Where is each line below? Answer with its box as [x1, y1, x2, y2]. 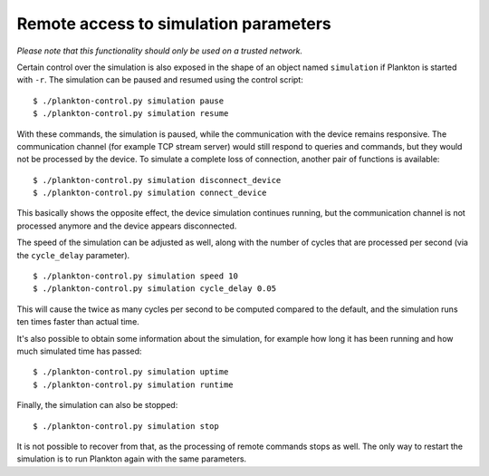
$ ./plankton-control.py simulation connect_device [33, 188, 267, 199]
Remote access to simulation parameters [16, 14, 332, 34]
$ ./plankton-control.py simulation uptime [33, 367, 229, 377]
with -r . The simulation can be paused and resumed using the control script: [16, 74, 303, 85]
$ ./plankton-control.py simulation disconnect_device [33, 175, 282, 185]
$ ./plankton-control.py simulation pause [33, 95, 225, 106]
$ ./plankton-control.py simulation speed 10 [33, 271, 239, 281]
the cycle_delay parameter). [16, 249, 130, 260]
